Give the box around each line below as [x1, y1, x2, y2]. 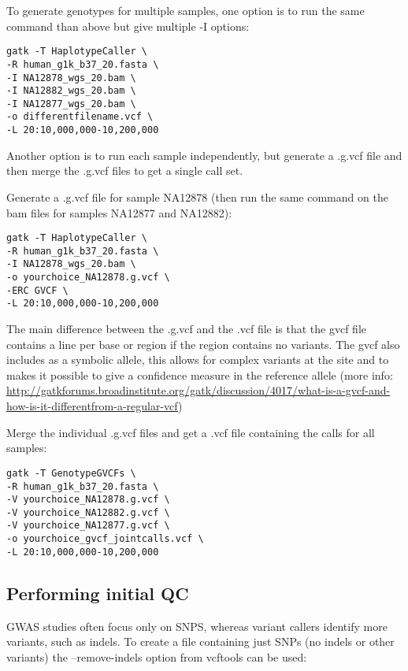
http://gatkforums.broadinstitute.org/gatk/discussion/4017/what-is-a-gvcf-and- [6, 382, 391, 399]
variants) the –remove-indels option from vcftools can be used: [6, 648, 307, 665]
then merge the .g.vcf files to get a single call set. [6, 162, 243, 179]
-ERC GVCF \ [6, 284, 69, 296]
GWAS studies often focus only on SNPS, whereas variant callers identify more [6, 617, 388, 634]
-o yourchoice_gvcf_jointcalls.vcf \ [6, 533, 204, 545]
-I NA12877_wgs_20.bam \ [6, 98, 136, 109]
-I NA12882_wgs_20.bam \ [6, 85, 136, 97]
